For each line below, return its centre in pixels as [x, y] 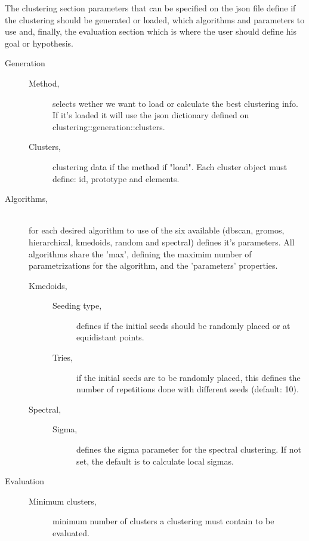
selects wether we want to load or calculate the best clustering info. [175, 103]
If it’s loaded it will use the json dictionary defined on [151, 115]
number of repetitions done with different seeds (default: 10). [188, 389]
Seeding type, [77, 305]
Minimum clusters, [63, 501]
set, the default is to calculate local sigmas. [155, 461]
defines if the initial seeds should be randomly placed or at [183, 325]
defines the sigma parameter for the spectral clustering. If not [189, 449]
